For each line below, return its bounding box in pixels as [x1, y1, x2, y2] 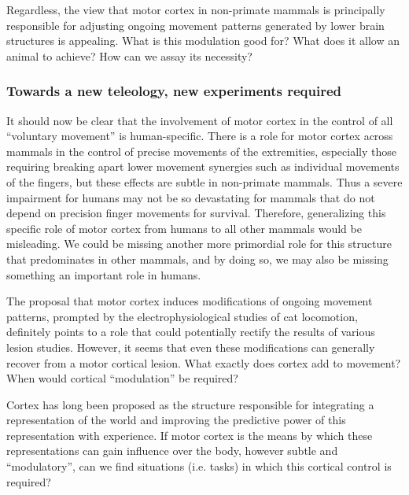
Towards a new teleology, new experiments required [6, 81, 342, 101]
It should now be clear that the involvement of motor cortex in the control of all [6, 112, 393, 128]
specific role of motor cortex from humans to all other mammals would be [6, 220, 362, 236]
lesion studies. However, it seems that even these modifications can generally [6, 338, 375, 355]
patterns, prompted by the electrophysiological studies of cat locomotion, [6, 308, 358, 324]
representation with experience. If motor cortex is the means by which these [6, 427, 373, 443]
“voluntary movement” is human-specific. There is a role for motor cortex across [6, 127, 393, 144]
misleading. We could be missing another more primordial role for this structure [6, 235, 392, 252]
